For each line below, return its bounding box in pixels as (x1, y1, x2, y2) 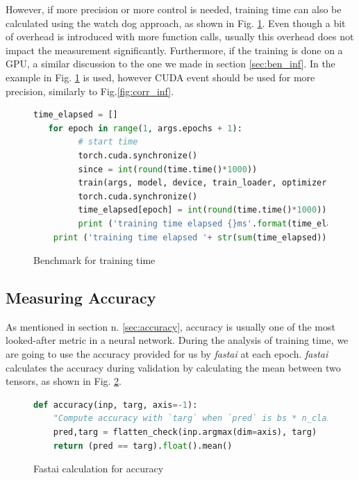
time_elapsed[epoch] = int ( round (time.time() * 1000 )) (78, 205, 327, 215)
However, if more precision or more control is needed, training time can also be (6, 2, 342, 16)
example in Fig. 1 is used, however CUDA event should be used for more (6, 69, 315, 84)
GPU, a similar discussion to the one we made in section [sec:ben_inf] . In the (6, 56, 335, 71)
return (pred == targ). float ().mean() (53, 440, 233, 451)
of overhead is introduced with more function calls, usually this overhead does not (6, 29, 354, 44)
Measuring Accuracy (6, 287, 156, 308)
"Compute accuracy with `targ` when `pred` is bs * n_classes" (53, 413, 352, 424)
